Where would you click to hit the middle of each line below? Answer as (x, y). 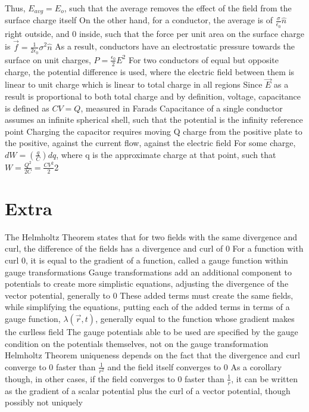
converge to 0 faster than (50, 366)
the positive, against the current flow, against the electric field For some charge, (150, 143)
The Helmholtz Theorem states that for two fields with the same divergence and (151, 236)
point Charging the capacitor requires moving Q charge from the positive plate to (154, 131)
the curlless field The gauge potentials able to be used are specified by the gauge (152, 331)
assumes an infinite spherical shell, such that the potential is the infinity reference (154, 120)
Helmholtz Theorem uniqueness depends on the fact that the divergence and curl (152, 355)
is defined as (27, 108)
